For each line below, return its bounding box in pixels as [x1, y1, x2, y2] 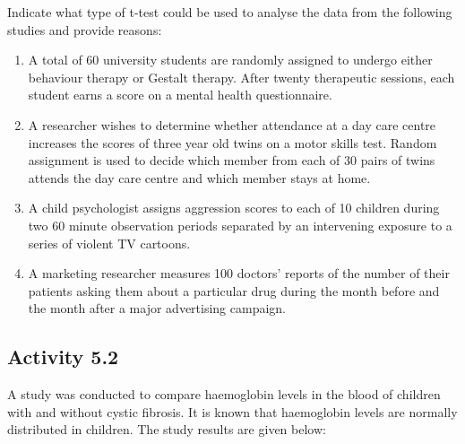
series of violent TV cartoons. [28, 233, 191, 252]
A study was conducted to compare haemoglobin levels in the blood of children [7, 385, 441, 404]
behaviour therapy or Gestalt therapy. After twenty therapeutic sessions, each [28, 67, 455, 86]
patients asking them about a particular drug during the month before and [28, 281, 440, 300]
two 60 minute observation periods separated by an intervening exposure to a [28, 215, 452, 234]
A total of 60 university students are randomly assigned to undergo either [28, 50, 433, 69]
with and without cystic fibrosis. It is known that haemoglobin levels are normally [7, 402, 458, 421]
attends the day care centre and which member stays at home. [28, 168, 371, 187]
